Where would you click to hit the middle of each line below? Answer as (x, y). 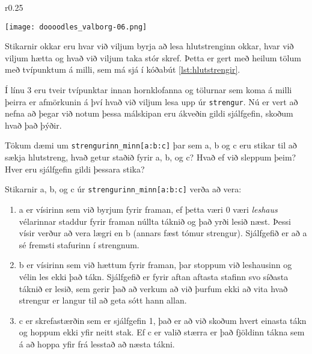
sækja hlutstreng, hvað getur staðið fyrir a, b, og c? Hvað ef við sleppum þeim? (151, 157)
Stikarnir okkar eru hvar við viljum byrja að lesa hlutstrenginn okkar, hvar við (149, 46)
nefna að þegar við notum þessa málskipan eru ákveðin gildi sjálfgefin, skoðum (149, 113)
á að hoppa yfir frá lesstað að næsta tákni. (97, 343)
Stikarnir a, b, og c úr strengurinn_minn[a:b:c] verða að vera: (123, 189)
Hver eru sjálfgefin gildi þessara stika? (75, 169)
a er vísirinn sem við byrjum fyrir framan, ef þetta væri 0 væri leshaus (148, 209)
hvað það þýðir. (33, 125)
